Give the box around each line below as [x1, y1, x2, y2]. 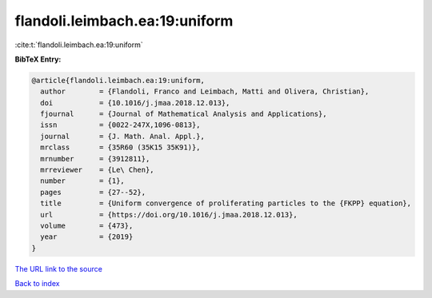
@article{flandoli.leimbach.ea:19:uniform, [31, 76, 206, 85]
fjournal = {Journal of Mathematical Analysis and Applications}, [40, 109, 327, 119]
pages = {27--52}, [40, 188, 146, 197]
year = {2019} [40, 232, 134, 241]
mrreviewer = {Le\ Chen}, [40, 165, 155, 175]
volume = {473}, [40, 221, 134, 230]
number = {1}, [40, 177, 126, 185]
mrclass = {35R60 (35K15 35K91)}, [40, 143, 201, 152]
